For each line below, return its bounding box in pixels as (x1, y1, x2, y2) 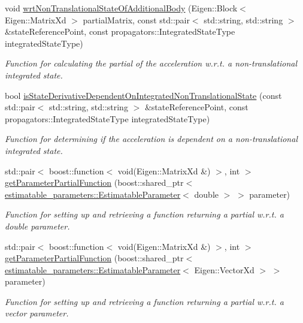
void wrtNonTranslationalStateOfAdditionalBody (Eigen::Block (5, 2, 238, 14)
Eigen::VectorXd (194, 263, 254, 276)
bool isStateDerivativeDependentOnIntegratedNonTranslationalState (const (5, 89, 282, 101)
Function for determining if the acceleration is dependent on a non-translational (5, 132, 298, 145)
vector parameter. (5, 307, 69, 319)
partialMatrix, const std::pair (83, 13, 190, 26)
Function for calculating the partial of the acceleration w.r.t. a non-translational (5, 57, 298, 70)
